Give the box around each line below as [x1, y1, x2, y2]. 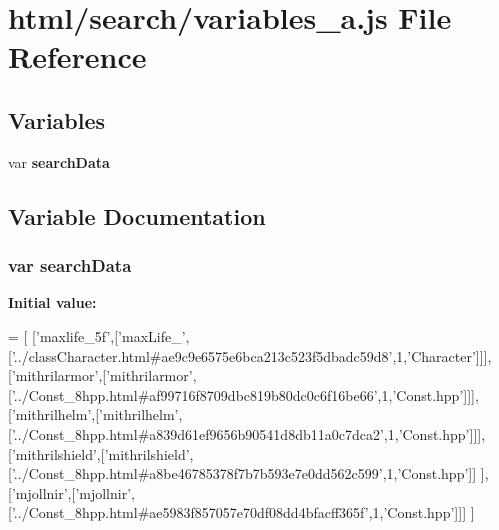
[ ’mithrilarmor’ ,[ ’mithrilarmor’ [8, 365, 193, 386]
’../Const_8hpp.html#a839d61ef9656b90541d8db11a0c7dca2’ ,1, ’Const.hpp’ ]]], [11, 423, 486, 444]
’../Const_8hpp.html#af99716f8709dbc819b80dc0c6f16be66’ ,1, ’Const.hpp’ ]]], [11, 384, 479, 405]
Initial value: [8, 292, 97, 313]
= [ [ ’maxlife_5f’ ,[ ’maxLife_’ [8, 325, 186, 346]
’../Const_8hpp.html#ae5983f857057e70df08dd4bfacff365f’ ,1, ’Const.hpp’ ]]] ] [11, 502, 475, 523]
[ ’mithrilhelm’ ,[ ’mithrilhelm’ [8, 404, 179, 425]
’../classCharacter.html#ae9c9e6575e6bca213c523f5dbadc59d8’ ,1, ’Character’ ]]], [11, 345, 492, 366]
